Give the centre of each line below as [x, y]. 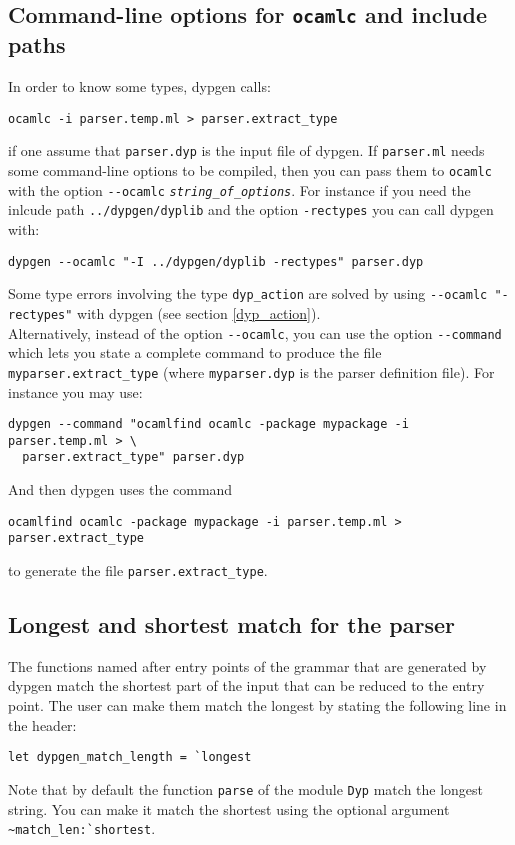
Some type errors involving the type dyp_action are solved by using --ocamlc [248, 293]
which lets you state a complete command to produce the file [195, 352]
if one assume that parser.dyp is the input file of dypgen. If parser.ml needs [246, 150]
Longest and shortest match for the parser [231, 624]
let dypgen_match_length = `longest [130, 757]
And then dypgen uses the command [120, 489]
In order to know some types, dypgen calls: [139, 86]
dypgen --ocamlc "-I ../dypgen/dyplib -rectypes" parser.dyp [216, 261]
